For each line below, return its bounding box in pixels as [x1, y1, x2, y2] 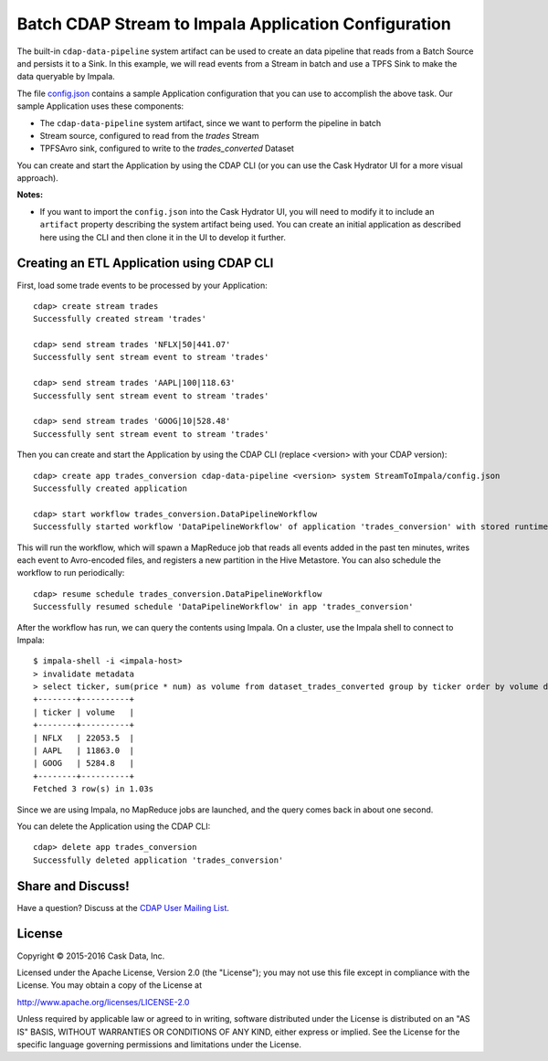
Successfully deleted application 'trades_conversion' [33, 854, 284, 865]
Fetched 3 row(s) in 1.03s [33, 784, 154, 794]
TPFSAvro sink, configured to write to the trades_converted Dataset [39, 143, 294, 154]
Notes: [16, 189, 44, 200]
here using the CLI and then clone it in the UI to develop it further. [39, 231, 287, 242]
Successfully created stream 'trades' [33, 313, 207, 324]
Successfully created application [33, 483, 187, 493]
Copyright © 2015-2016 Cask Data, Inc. [16, 950, 165, 961]
